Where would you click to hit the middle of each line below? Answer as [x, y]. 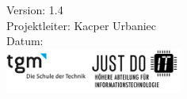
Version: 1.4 [35, 10]
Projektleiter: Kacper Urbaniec [81, 25]
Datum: [25, 41]
